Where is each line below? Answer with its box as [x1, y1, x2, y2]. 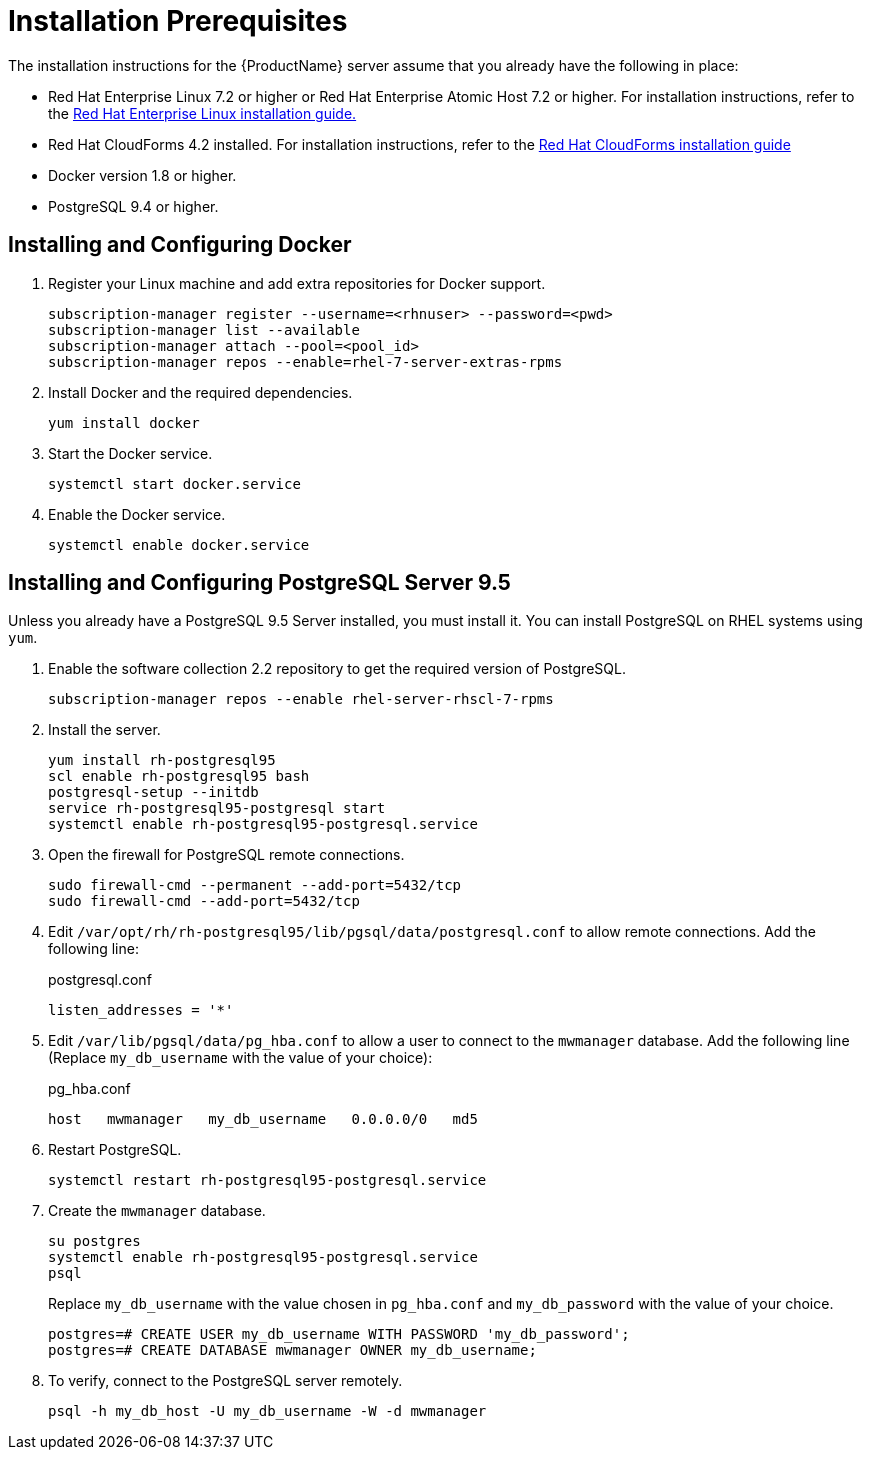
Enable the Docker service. [48, 505, 226, 523]
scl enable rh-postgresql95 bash [48, 768, 310, 785]
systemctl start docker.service [48, 475, 301, 492]
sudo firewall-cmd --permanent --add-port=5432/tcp [48, 877, 462, 894]
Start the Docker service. [48, 444, 213, 462]
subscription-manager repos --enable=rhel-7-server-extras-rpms [48, 353, 563, 370]
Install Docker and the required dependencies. [48, 383, 353, 401]
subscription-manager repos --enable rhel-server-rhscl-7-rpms [48, 691, 554, 708]
